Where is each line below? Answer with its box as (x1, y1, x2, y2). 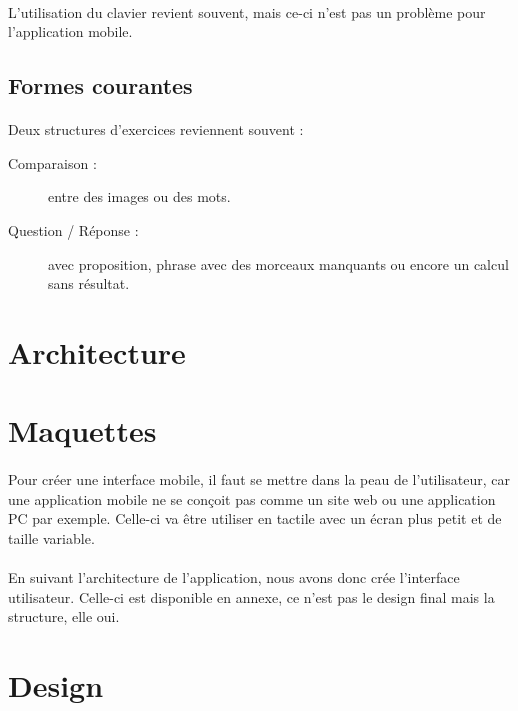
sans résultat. (48, 273, 130, 294)
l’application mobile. (8, 21, 133, 42)
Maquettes (8, 410, 157, 451)
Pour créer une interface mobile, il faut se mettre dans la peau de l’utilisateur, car (8, 469, 510, 490)
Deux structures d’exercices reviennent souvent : (8, 119, 304, 140)
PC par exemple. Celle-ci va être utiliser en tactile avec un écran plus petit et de (8, 508, 502, 529)
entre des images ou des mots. (48, 186, 231, 207)
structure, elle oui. (8, 606, 120, 627)
